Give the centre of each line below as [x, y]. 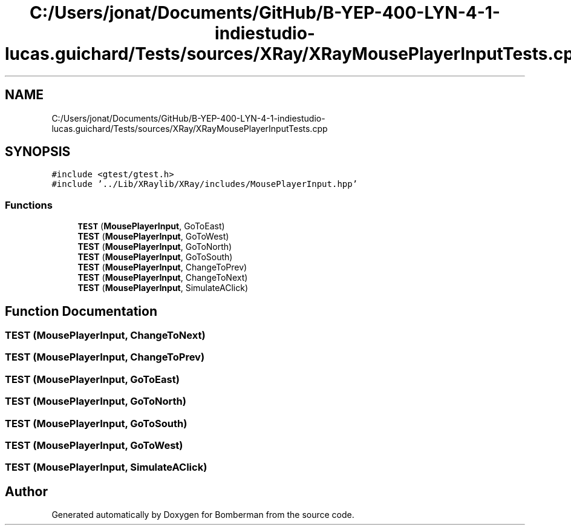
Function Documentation [81, 311]
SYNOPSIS [38, 152]
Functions [29, 205]
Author [26, 491]
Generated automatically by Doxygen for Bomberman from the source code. [203, 515]
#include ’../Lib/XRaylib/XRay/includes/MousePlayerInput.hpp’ [205, 184]
